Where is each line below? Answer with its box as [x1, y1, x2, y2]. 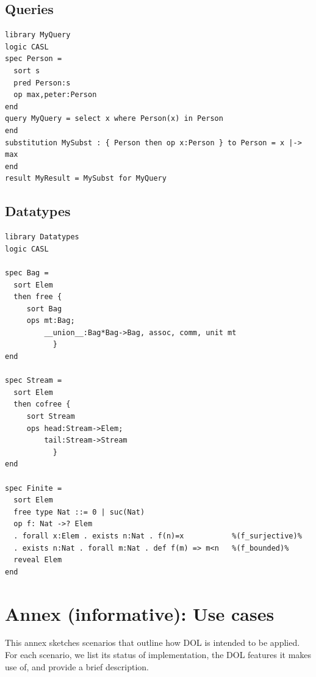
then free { [13, 292, 62, 302]
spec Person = [5, 54, 62, 63]
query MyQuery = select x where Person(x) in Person [5, 114, 223, 123]
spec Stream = [5, 376, 62, 385]
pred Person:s [13, 78, 71, 87]
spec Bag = [5, 268, 49, 277]
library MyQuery [5, 31, 71, 40]
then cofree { [13, 400, 71, 409]
